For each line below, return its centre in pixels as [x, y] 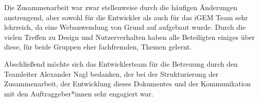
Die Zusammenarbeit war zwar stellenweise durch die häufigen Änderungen [121, 7]
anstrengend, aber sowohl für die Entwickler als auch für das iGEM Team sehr [126, 17]
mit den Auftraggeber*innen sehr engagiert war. [79, 93]
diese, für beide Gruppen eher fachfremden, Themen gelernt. [98, 47]
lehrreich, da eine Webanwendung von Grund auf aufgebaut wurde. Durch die [125, 27]
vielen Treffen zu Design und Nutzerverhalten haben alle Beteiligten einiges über [129, 37]
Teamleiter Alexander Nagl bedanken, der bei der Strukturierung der [111, 73]
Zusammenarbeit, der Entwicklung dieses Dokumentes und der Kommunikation [127, 84]
